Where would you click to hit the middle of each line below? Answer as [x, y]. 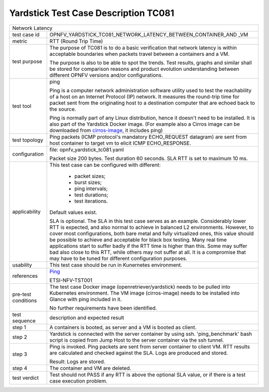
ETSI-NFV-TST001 [71, 280]
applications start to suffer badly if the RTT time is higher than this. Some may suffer [148, 246]
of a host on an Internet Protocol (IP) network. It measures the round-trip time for [144, 96]
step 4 [20, 368]
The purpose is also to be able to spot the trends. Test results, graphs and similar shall [151, 62]
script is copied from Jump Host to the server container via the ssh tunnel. [137, 340]
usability [22, 265]
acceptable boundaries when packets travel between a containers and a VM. [139, 54]
